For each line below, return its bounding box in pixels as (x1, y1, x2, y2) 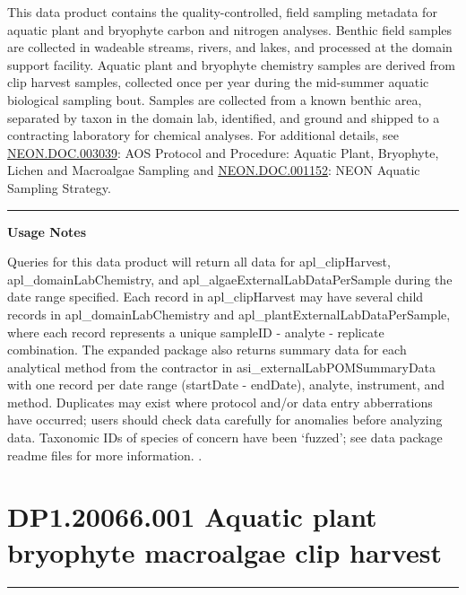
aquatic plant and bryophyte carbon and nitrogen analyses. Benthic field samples (7, 20, 453, 39)
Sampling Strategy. (7, 178, 111, 197)
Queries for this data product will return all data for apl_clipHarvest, (7, 252, 391, 271)
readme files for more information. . (7, 445, 203, 464)
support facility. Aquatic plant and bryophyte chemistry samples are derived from (7, 55, 455, 74)
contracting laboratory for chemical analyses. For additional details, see (7, 126, 400, 144)
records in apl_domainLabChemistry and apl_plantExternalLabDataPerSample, (7, 304, 451, 323)
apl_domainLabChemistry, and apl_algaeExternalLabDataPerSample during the (7, 269, 453, 288)
